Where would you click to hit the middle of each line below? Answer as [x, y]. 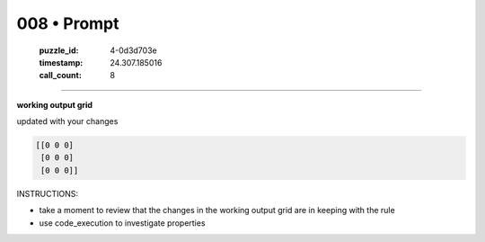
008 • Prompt [68, 23]
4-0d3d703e [133, 50]
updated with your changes [67, 121]
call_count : [61, 76]
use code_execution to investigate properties [122, 223]
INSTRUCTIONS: [47, 193]
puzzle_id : [59, 50]
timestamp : [61, 62]
